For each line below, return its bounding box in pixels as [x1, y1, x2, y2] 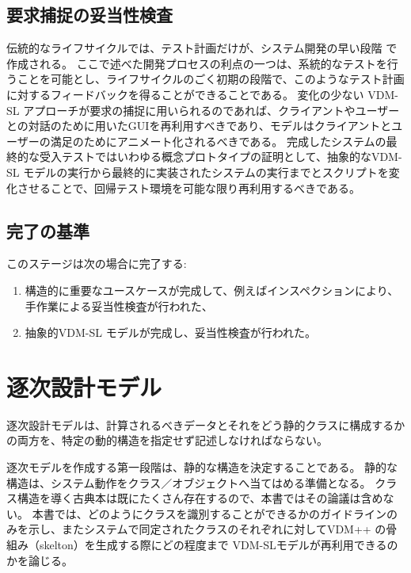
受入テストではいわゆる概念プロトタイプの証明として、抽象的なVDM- [39, 148, 402, 165]
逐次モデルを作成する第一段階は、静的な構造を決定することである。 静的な [6, 459, 398, 476]
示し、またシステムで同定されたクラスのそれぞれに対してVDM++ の [28, 521, 386, 537]
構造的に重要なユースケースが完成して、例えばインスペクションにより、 [25, 281, 399, 298]
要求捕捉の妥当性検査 [6, 2, 173, 27]
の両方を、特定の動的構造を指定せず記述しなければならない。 [6, 432, 328, 449]
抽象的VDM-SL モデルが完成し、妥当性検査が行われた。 [25, 324, 316, 341]
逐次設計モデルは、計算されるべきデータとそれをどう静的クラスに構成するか [6, 416, 405, 433]
